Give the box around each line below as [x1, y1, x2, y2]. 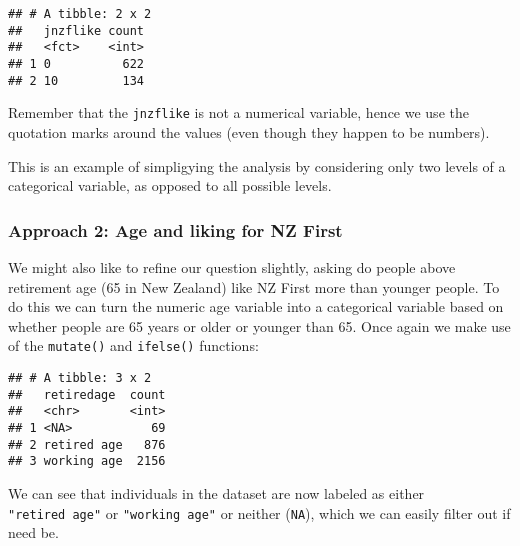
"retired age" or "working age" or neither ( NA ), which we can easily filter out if [8, 502, 511, 523]
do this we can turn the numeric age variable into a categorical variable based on [8, 296, 504, 317]
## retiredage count [8, 387, 166, 402]
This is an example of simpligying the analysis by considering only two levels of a [8, 155, 506, 176]
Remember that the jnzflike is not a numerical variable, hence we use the [8, 102, 469, 123]
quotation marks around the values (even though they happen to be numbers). [8, 121, 490, 142]
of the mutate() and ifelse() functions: [8, 335, 259, 356]
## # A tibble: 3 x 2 [8, 370, 152, 385]
